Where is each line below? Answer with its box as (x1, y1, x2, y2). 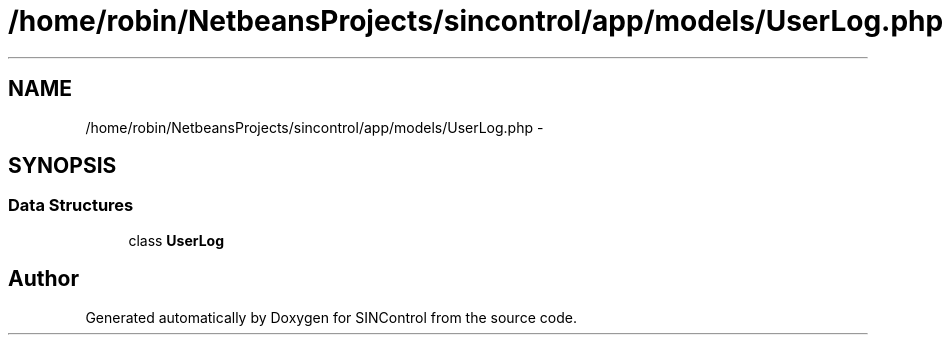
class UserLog (128, 231, 225, 249)
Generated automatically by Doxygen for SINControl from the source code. (85, 308, 577, 326)
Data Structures (8, 195, 134, 216)
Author (8, 266, 79, 292)
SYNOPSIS (8, 153, 117, 179)
